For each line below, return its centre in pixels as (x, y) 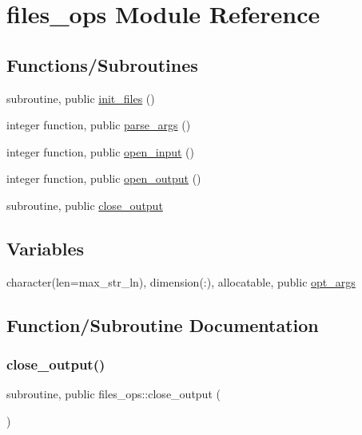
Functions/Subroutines (102, 64)
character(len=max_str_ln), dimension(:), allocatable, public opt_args (181, 281)
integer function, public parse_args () (99, 125)
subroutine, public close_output (85, 205)
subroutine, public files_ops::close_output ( (113, 394)
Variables (46, 248)
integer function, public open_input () (101, 151)
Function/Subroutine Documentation (163, 324)
